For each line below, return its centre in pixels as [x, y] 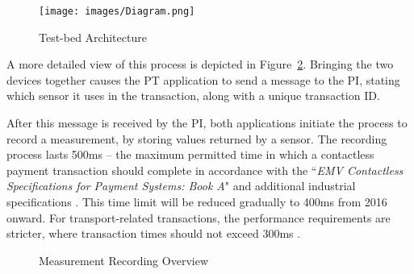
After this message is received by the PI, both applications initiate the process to [207, 123]
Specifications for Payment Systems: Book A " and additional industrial [181, 186]
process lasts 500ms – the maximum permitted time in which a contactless [190, 154]
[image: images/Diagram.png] [117, 11]
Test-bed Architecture [93, 37]
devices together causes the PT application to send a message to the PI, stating [203, 79]
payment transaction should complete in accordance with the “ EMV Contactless [205, 170]
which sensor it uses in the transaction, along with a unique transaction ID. [193, 95]
